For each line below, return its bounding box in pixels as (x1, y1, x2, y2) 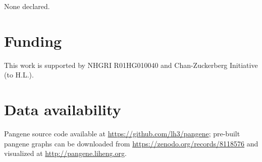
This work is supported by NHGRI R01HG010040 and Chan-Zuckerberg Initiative (4, 59, 258, 70)
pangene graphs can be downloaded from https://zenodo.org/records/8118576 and (4, 138, 258, 148)
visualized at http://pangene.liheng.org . (4, 148, 127, 158)
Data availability (4, 99, 121, 120)
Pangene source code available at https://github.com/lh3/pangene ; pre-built (4, 128, 240, 139)
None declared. (4, 1, 50, 11)
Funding (4, 30, 62, 51)
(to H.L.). (4, 69, 34, 80)
